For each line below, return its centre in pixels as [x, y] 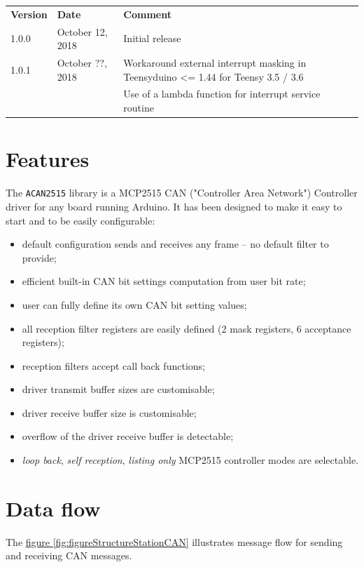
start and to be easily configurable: [80, 220]
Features [48, 159]
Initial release [152, 38]
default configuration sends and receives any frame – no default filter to [175, 244]
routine [139, 108]
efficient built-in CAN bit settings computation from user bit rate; [164, 281]
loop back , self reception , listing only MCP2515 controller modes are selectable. [190, 460]
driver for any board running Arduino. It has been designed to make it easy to [174, 206]
